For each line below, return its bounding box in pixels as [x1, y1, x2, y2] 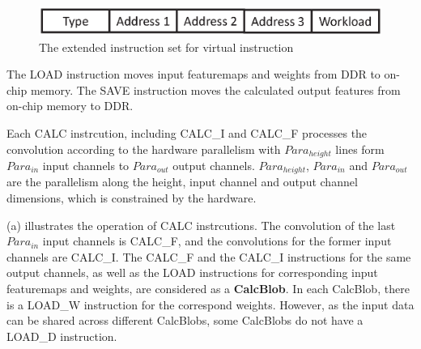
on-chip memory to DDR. [6, 97, 134, 114]
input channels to [42, 157, 130, 174]
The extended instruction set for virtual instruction [39, 38, 294, 55]
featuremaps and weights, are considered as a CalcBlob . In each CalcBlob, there [6, 280, 410, 297]
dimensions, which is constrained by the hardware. [6, 189, 257, 206]
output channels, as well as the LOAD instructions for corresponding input [6, 264, 378, 281]
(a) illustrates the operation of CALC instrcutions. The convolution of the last [6, 216, 396, 233]
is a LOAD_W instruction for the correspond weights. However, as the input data [6, 296, 415, 313]
